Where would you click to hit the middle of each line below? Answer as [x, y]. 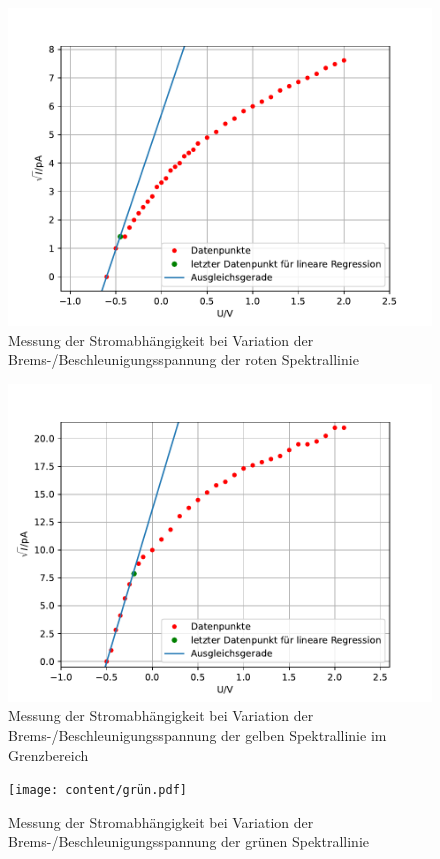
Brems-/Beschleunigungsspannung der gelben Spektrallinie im [197, 734]
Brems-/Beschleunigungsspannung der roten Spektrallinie [183, 359]
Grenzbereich [48, 754]
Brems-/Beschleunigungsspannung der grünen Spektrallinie [189, 841]
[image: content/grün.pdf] [97, 790]
